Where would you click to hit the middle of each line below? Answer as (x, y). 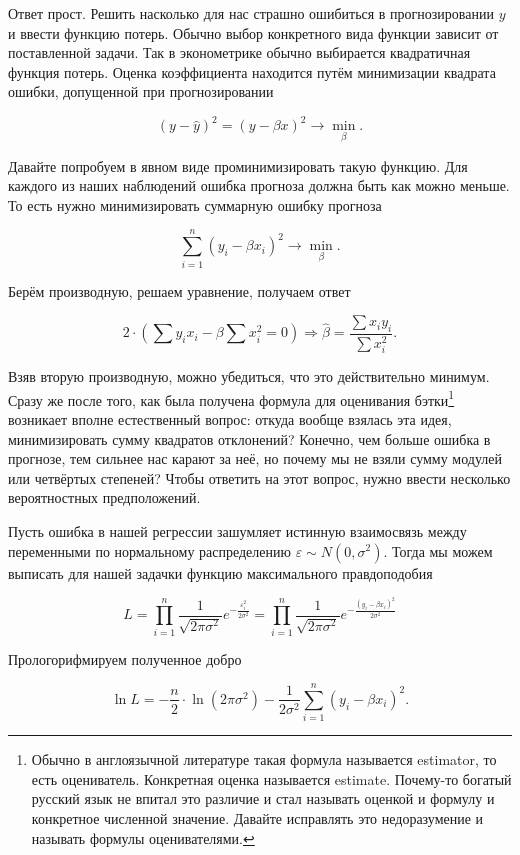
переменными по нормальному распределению (149, 550)
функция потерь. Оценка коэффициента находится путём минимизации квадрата (252, 71)
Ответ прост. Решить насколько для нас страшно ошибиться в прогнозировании (251, 13)
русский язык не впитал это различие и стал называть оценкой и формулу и (263, 798)
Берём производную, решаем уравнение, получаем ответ (179, 290)
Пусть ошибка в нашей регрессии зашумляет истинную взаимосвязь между (237, 530)
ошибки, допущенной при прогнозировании (141, 91)
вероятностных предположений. (104, 497)
